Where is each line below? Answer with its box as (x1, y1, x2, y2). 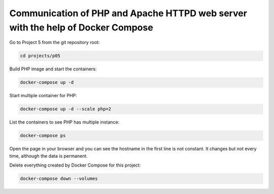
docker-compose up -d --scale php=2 (20, 106, 112, 112)
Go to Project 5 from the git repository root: (9, 40, 100, 46)
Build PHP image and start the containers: (9, 66, 97, 72)
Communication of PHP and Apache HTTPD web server (9, 8, 247, 19)
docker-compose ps (20, 133, 66, 139)
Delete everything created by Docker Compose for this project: (9, 162, 141, 168)
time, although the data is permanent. (9, 152, 88, 159)
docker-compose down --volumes (20, 175, 98, 181)
